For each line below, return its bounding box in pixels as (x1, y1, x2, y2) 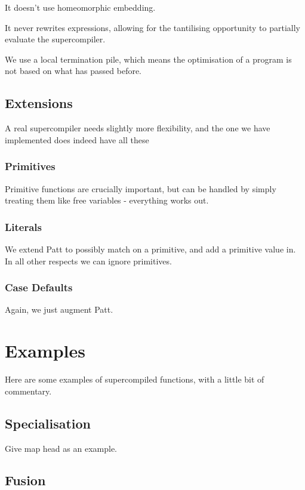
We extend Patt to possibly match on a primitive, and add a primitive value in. (5, 242, 296, 255)
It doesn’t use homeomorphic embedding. (5, 1, 156, 13)
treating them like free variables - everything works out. (5, 194, 209, 207)
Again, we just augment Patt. (5, 303, 113, 316)
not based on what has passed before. (5, 64, 142, 77)
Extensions (5, 94, 73, 112)
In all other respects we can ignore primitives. (5, 254, 172, 267)
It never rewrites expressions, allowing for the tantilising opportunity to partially (5, 21, 300, 33)
